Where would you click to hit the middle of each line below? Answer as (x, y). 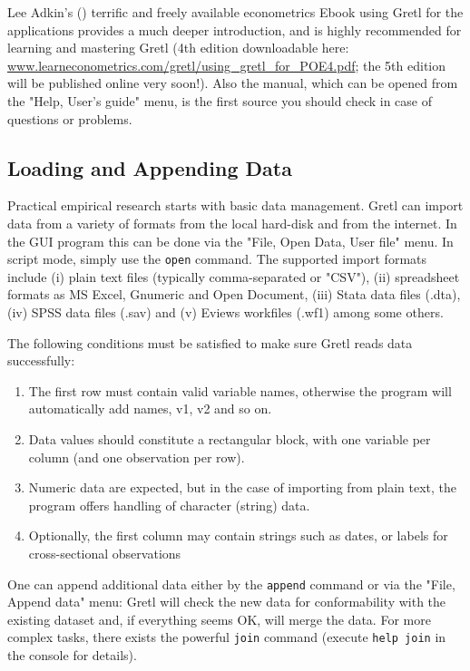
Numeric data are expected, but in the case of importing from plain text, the (242, 487)
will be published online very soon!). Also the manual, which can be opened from (233, 83)
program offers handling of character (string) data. (169, 505)
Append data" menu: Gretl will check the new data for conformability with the (227, 602)
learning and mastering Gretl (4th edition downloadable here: (178, 48)
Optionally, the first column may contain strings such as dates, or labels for (238, 535)
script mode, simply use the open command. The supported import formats (217, 259)
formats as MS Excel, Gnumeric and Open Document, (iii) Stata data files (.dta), (234, 294)
